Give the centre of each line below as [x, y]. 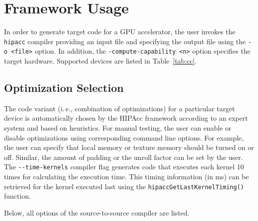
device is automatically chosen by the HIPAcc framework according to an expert [126, 118]
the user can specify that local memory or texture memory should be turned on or [129, 147]
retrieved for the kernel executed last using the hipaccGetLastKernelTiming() [124, 186]
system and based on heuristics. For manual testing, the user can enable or [118, 128]
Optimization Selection [64, 88]
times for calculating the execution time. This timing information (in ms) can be [127, 177]
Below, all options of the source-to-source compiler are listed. [97, 212]
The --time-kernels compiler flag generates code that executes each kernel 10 [124, 167]
